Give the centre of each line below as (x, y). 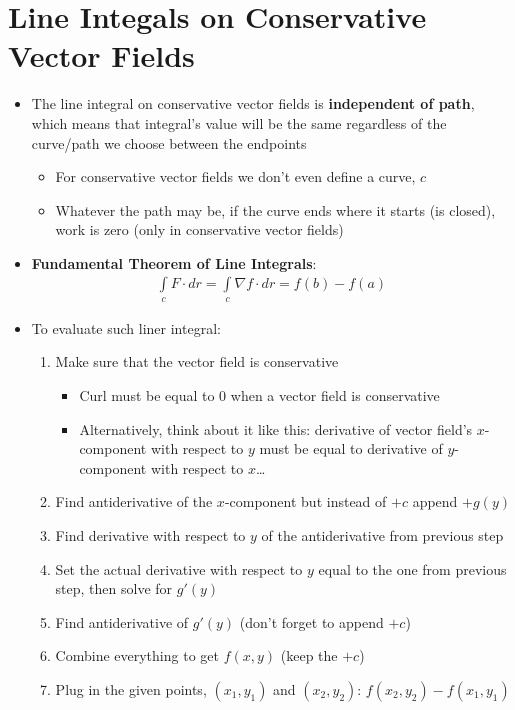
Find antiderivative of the (134, 501)
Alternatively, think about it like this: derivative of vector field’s (276, 428)
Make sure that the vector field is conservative (197, 361)
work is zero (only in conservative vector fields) (199, 229)
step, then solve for (114, 588)
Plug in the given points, (131, 689)
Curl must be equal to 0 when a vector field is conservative (259, 395)
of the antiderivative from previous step (382, 535)
